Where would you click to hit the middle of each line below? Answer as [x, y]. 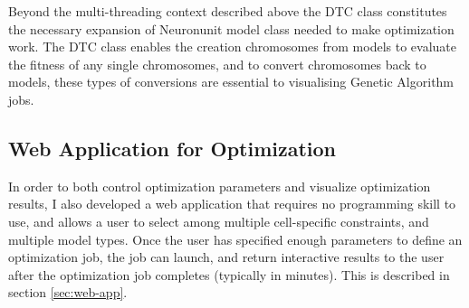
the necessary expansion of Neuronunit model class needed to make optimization [231, 28]
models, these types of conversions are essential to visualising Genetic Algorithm [231, 82]
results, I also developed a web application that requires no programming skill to [232, 204]
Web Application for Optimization [172, 148]
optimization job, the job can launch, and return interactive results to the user [226, 257]
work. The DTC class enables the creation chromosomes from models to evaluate [232, 47]
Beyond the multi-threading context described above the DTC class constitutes [228, 11]
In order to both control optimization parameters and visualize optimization [220, 186]
